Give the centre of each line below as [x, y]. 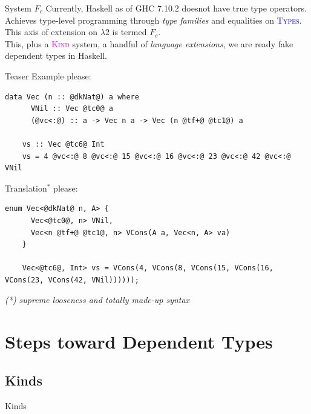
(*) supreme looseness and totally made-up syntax [97, 300]
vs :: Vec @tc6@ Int [63, 144]
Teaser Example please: [48, 75]
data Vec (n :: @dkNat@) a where [72, 97]
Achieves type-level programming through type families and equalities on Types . [153, 20]
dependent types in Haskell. [56, 55]
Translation [26, 188]
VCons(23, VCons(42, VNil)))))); [72, 280]
